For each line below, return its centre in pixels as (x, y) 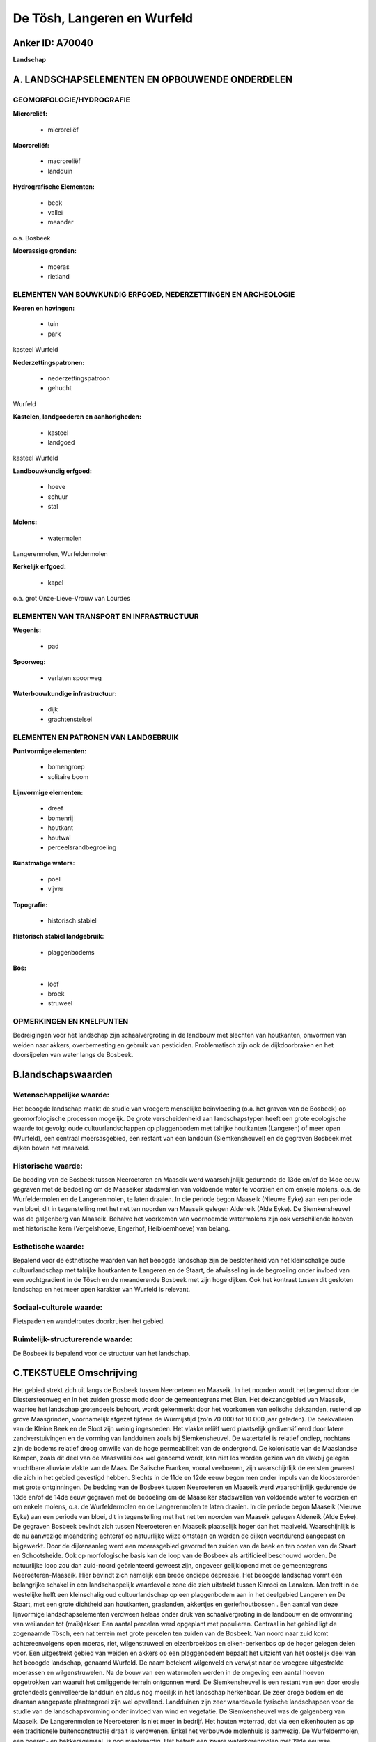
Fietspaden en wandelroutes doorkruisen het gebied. (89, 1321)
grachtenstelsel (70, 719)
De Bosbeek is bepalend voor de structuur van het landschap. (102, 1353)
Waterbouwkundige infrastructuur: (65, 693)
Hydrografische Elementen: (54, 187)
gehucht (60, 388)
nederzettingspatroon (79, 378)
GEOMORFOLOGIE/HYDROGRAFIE (71, 100)
